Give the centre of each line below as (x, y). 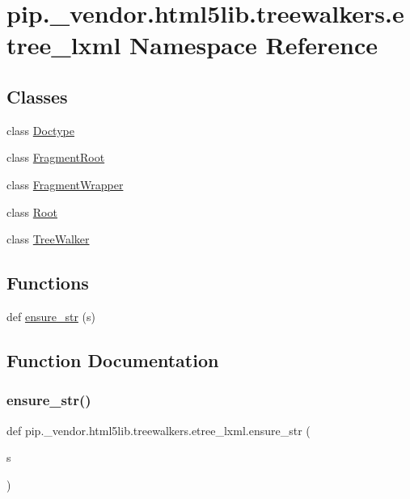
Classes (37, 96)
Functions (48, 283)
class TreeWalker (48, 239)
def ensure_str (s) (51, 316)
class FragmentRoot (56, 157)
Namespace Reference (254, 45)
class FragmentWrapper (65, 184)
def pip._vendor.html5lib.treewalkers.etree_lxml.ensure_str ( (159, 430)
